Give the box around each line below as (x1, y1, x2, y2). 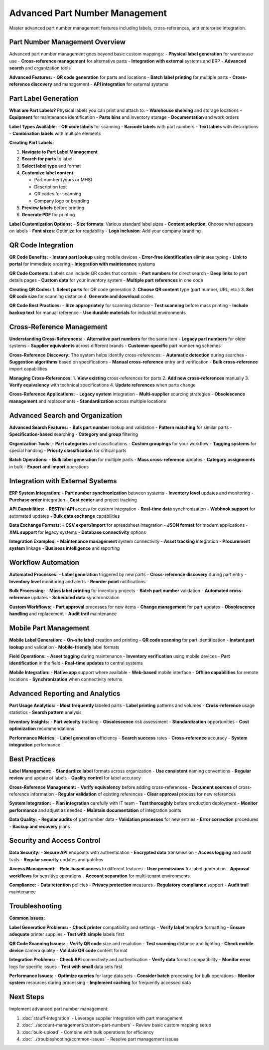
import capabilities (9, 366, 47, 372)
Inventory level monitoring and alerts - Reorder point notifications (9, 578, 146, 584)
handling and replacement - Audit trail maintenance (9, 611, 117, 617)
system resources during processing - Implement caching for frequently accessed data (9, 980, 191, 986)
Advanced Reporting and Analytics (9, 689, 121, 698)
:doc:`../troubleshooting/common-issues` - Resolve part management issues (21, 1036, 179, 1042)
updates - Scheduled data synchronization (31, 595, 120, 601)
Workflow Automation (9, 558, 79, 567)
